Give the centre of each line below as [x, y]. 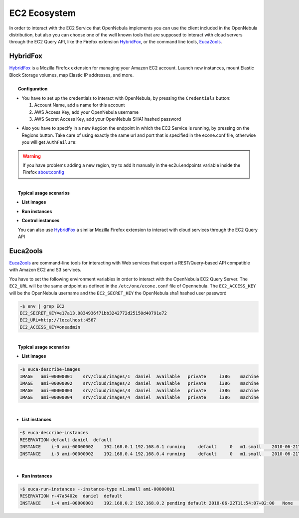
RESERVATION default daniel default [66, 440]
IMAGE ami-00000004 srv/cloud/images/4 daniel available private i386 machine [139, 397]
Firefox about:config [43, 172]
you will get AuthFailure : [49, 142]
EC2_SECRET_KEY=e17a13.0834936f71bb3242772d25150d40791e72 [93, 313]
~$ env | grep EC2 [42, 306]
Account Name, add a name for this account [79, 105]
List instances [37, 420]
